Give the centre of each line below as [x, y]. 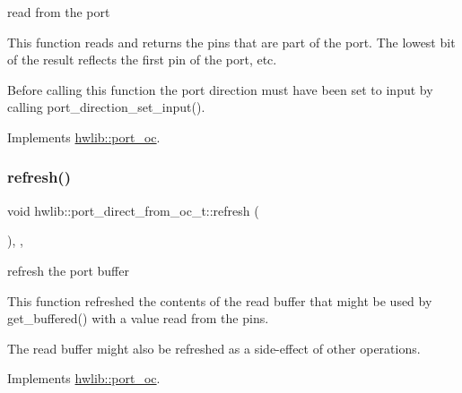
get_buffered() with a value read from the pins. [138, 318]
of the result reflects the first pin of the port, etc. [142, 60]
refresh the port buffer [68, 270]
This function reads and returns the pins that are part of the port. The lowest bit [231, 42]
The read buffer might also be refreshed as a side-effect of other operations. [214, 348]
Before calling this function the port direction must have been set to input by [220, 89]
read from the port [59, 12]
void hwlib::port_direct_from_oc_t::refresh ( [133, 210]
